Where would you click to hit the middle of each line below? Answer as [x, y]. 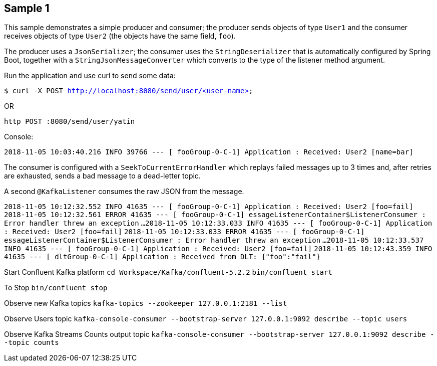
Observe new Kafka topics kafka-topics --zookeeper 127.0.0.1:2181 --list [146, 303]
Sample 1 [27, 8]
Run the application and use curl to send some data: [90, 76]
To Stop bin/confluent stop [56, 288]
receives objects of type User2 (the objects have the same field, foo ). [120, 36]
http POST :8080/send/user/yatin [70, 122]
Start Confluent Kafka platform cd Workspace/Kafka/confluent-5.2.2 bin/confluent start [168, 272]
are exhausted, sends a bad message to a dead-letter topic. [102, 176]
